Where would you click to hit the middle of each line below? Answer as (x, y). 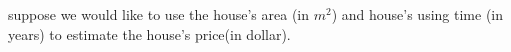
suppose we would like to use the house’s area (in (158, 14)
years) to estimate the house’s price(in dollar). (149, 33)
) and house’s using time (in (417, 14)
